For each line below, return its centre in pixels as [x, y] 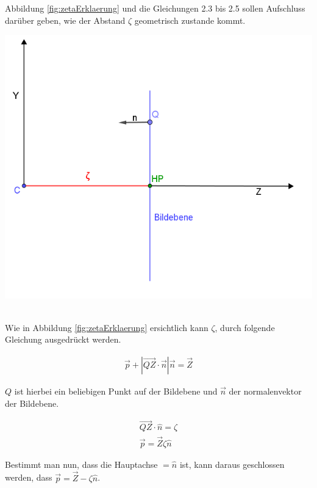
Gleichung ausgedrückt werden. [63, 339]
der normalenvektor [265, 391]
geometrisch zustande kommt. [190, 20]
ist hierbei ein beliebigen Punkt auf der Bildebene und [116, 391]
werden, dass [29, 477]
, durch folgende [245, 327]
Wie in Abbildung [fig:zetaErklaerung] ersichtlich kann [107, 327]
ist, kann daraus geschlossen [232, 464]
